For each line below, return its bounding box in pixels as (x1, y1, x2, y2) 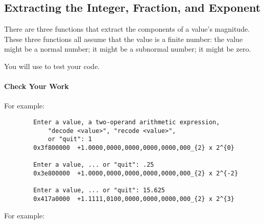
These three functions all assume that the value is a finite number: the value (4, 33, 243, 44)
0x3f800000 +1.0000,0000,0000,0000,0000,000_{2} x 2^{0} (33, 144, 235, 151)
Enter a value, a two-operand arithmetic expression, (33, 118, 220, 126)
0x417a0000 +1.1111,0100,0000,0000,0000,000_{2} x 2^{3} (33, 195, 235, 203)
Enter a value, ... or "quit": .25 (33, 161, 154, 169)
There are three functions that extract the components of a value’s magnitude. (4, 24, 250, 34)
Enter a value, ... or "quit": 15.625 (33, 187, 165, 194)
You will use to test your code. (4, 60, 100, 71)
